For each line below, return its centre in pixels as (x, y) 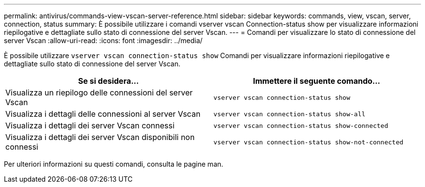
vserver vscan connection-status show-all (290, 114)
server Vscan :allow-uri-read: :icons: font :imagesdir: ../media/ (103, 40)
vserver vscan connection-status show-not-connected (309, 142)
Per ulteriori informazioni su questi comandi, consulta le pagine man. (114, 164)
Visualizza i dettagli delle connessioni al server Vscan (103, 114)
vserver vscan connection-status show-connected (301, 125)
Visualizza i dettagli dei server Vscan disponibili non (100, 137)
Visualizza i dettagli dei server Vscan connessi (90, 125)
